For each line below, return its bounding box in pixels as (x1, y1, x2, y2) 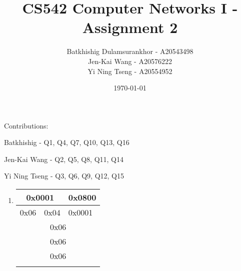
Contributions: (4, 120, 48, 130)
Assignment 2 (82, 17, 178, 37)
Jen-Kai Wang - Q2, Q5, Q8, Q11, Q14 (4, 153, 123, 164)
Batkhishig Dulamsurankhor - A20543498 (66, 46, 193, 56)
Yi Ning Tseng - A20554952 (87, 65, 172, 76)
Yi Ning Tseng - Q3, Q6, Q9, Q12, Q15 (4, 170, 124, 181)
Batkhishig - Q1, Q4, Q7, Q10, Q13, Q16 (4, 137, 129, 147)
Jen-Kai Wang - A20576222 (88, 55, 172, 66)
